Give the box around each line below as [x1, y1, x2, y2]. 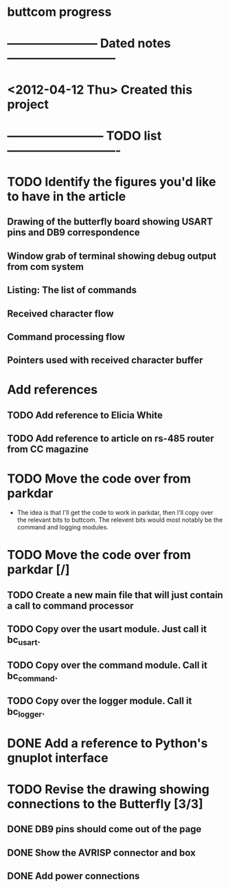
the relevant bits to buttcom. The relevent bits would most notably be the [16, 516, 223, 524]
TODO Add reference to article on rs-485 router [7, 433, 214, 445]
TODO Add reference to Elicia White [7, 409, 163, 421]
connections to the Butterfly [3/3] [7, 796, 204, 812]
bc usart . [7, 634, 41, 648]
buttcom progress [7, 4, 112, 20]
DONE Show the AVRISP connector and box [7, 847, 196, 858]
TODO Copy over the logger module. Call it [7, 695, 192, 707]
